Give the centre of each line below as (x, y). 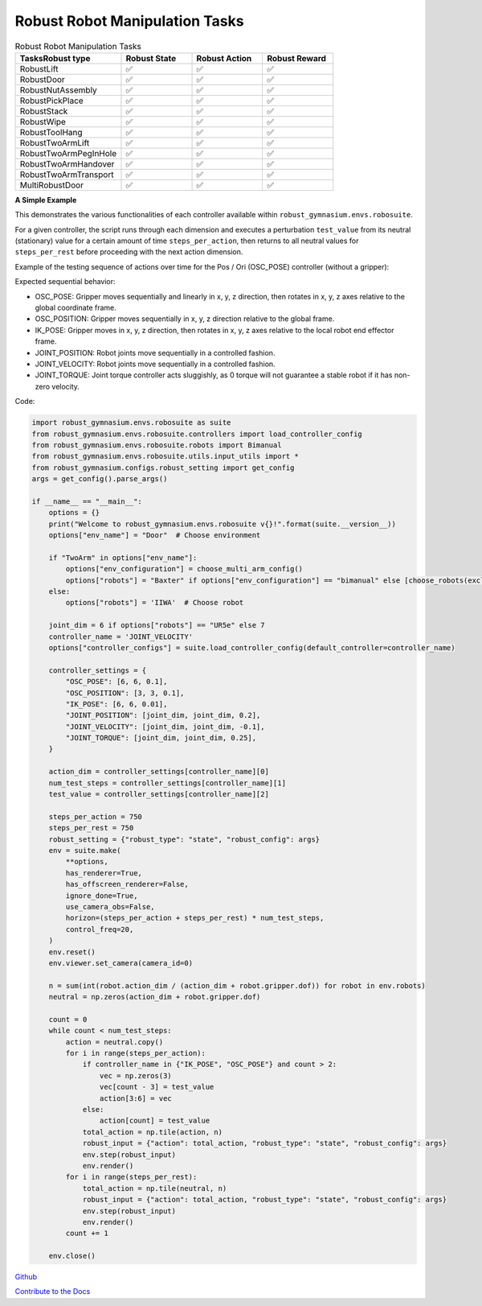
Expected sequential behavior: (65, 282)
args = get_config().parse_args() (100, 479)
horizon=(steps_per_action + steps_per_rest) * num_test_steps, (195, 918)
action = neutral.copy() (114, 1042)
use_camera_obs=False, (110, 906)
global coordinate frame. (76, 308)
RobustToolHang (51, 132)
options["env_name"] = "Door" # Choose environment (155, 536)
